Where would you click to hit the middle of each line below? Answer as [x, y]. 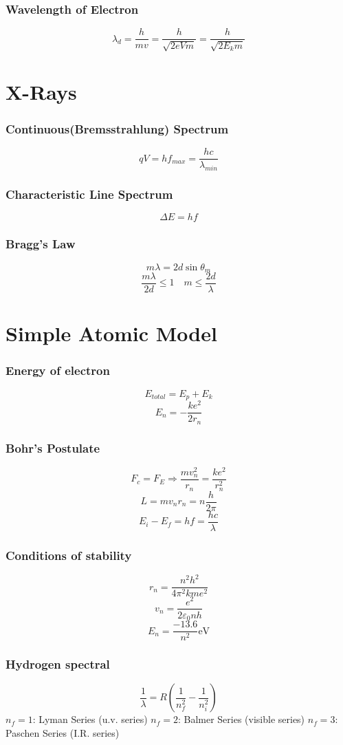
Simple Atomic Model [111, 333]
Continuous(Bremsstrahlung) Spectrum [117, 128]
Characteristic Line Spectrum [89, 194]
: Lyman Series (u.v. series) [90, 719]
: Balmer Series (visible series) [241, 719]
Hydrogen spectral [58, 664]
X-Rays [41, 91]
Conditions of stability [69, 555]
